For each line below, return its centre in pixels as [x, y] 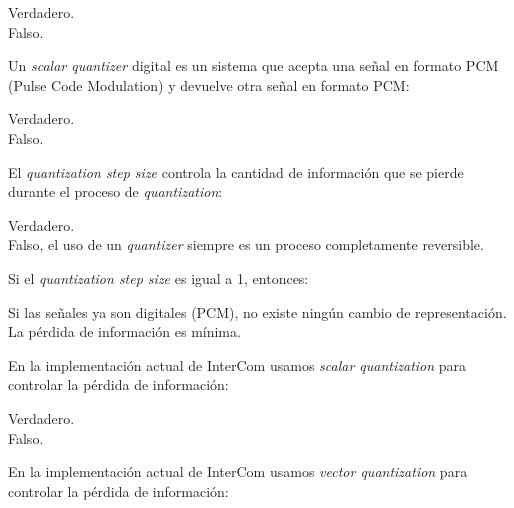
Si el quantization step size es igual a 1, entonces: [158, 277]
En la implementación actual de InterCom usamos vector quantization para [238, 471]
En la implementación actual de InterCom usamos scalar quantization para [237, 364]
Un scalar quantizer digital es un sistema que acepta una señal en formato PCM [253, 65]
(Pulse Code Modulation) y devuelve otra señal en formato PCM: [209, 84]
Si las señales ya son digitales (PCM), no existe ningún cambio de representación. [257, 311]
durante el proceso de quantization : [115, 191]
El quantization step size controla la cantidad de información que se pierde [236, 171]
